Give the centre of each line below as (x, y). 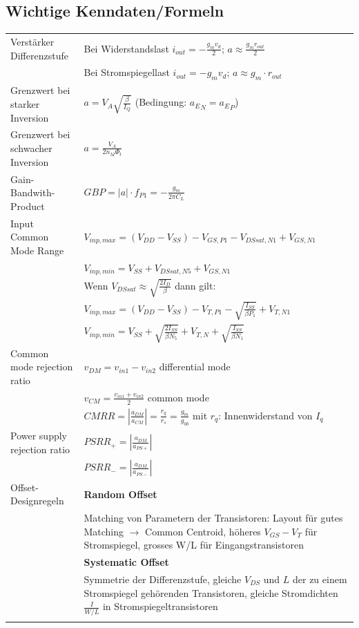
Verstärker (32, 41)
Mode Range (37, 250)
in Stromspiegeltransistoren (160, 606)
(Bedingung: (161, 102)
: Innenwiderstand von (265, 415)
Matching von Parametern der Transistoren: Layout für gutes (213, 518)
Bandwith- (33, 192)
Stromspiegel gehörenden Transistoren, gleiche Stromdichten (211, 592)
